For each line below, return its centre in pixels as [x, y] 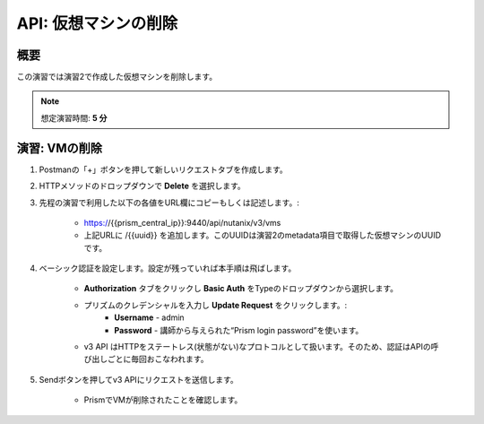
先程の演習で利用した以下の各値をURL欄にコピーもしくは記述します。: [169, 203]
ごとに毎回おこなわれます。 [158, 359]
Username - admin [149, 317]
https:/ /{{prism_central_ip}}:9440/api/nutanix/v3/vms [182, 222]
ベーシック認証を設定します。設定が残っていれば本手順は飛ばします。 [168, 268]
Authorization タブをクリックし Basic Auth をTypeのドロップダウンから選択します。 [241, 289]
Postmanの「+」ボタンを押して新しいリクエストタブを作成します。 [164, 169]
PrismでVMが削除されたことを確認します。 [163, 400]
